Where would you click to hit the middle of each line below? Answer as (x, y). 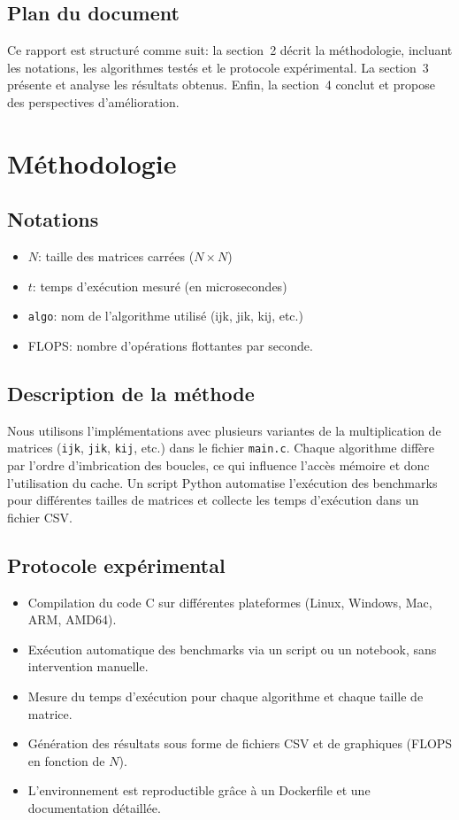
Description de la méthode (131, 393)
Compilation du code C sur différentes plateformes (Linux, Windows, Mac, (230, 602)
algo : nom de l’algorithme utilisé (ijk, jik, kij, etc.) (165, 316)
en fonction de (66, 760)
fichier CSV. (40, 517)
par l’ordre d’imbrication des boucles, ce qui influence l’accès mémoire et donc (218, 465)
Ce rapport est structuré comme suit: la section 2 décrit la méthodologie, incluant (230, 50)
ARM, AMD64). (72, 619)
